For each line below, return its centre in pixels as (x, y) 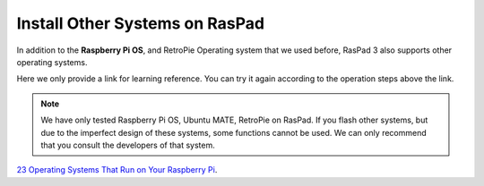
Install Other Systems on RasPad (140, 23)
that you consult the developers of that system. (128, 145)
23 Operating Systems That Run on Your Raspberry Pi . (117, 170)
